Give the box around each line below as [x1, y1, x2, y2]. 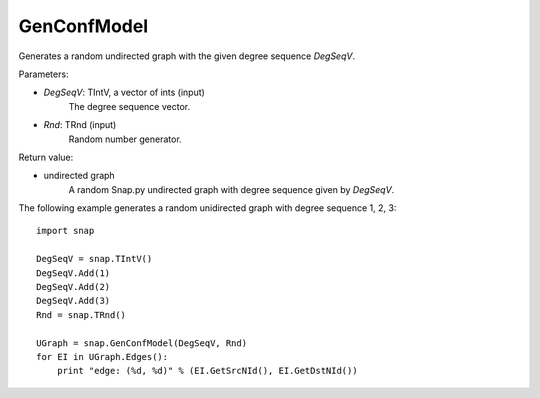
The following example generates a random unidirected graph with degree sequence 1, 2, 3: [18, 202, 397, 214]
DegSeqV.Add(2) [36, 281, 111, 293]
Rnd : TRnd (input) [43, 119, 117, 131]
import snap [36, 225, 95, 237]
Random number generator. [68, 133, 182, 145]
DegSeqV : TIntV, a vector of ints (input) [43, 86, 205, 99]
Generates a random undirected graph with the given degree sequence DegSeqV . [18, 50, 355, 62]
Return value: [18, 151, 74, 163]
